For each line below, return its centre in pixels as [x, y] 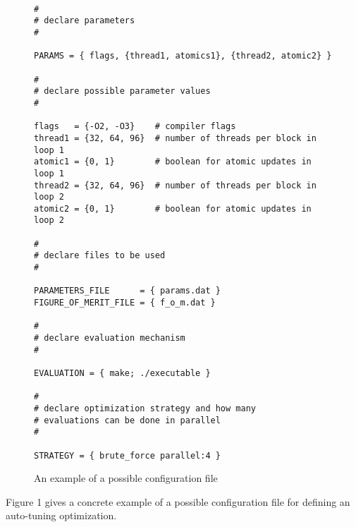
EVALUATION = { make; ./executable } [122, 373]
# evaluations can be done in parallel [127, 420]
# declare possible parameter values [122, 91]
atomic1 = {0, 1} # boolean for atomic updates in [173, 162]
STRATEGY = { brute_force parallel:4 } [127, 455]
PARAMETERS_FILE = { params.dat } [127, 291]
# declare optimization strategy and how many [145, 408]
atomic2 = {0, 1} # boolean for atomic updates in [173, 208]
